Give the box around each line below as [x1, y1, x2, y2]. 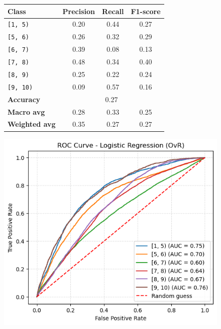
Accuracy [8, 94, 41, 104]
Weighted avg [8, 119, 56, 129]
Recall [102, 6, 124, 16]
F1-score [131, 6, 161, 16]
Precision [62, 6, 95, 16]
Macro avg [8, 106, 45, 117]
